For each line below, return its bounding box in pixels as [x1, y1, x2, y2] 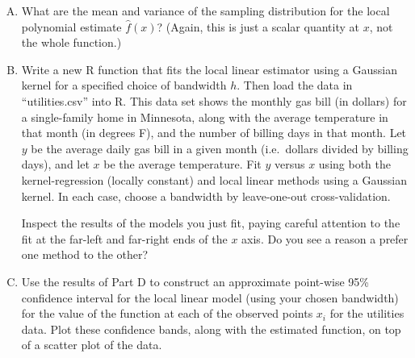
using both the [318, 156, 391, 173]
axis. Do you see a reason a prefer [241, 230, 409, 247]
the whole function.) [21, 34, 122, 51]
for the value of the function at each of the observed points [21, 305, 313, 322]
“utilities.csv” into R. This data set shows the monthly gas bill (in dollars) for [21, 92, 407, 109]
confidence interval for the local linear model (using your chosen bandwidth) [21, 289, 399, 306]
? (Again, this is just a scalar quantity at [157, 18, 359, 35]
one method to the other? [21, 246, 149, 263]
